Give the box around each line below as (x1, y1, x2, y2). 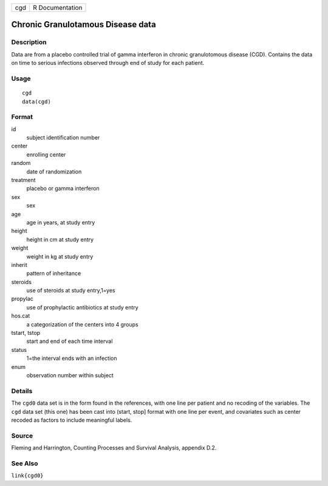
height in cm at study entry (26, 235, 94, 243)
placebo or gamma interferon (26, 185, 100, 192)
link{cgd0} (11, 472, 44, 479)
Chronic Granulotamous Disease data (11, 19, 156, 30)
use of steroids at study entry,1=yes (26, 287, 115, 294)
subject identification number (26, 134, 100, 141)
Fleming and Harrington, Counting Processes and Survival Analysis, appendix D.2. (11, 444, 217, 451)
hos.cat (11, 312, 30, 320)
